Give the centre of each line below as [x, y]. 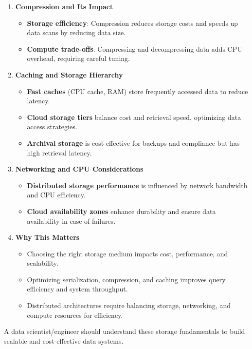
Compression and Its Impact [64, 6]
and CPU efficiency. [56, 195]
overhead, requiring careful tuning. [78, 58]
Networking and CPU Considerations [79, 169]
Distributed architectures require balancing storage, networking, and [129, 305]
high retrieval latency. [59, 152]
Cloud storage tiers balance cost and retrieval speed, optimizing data [134, 117]
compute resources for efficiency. [75, 315]
